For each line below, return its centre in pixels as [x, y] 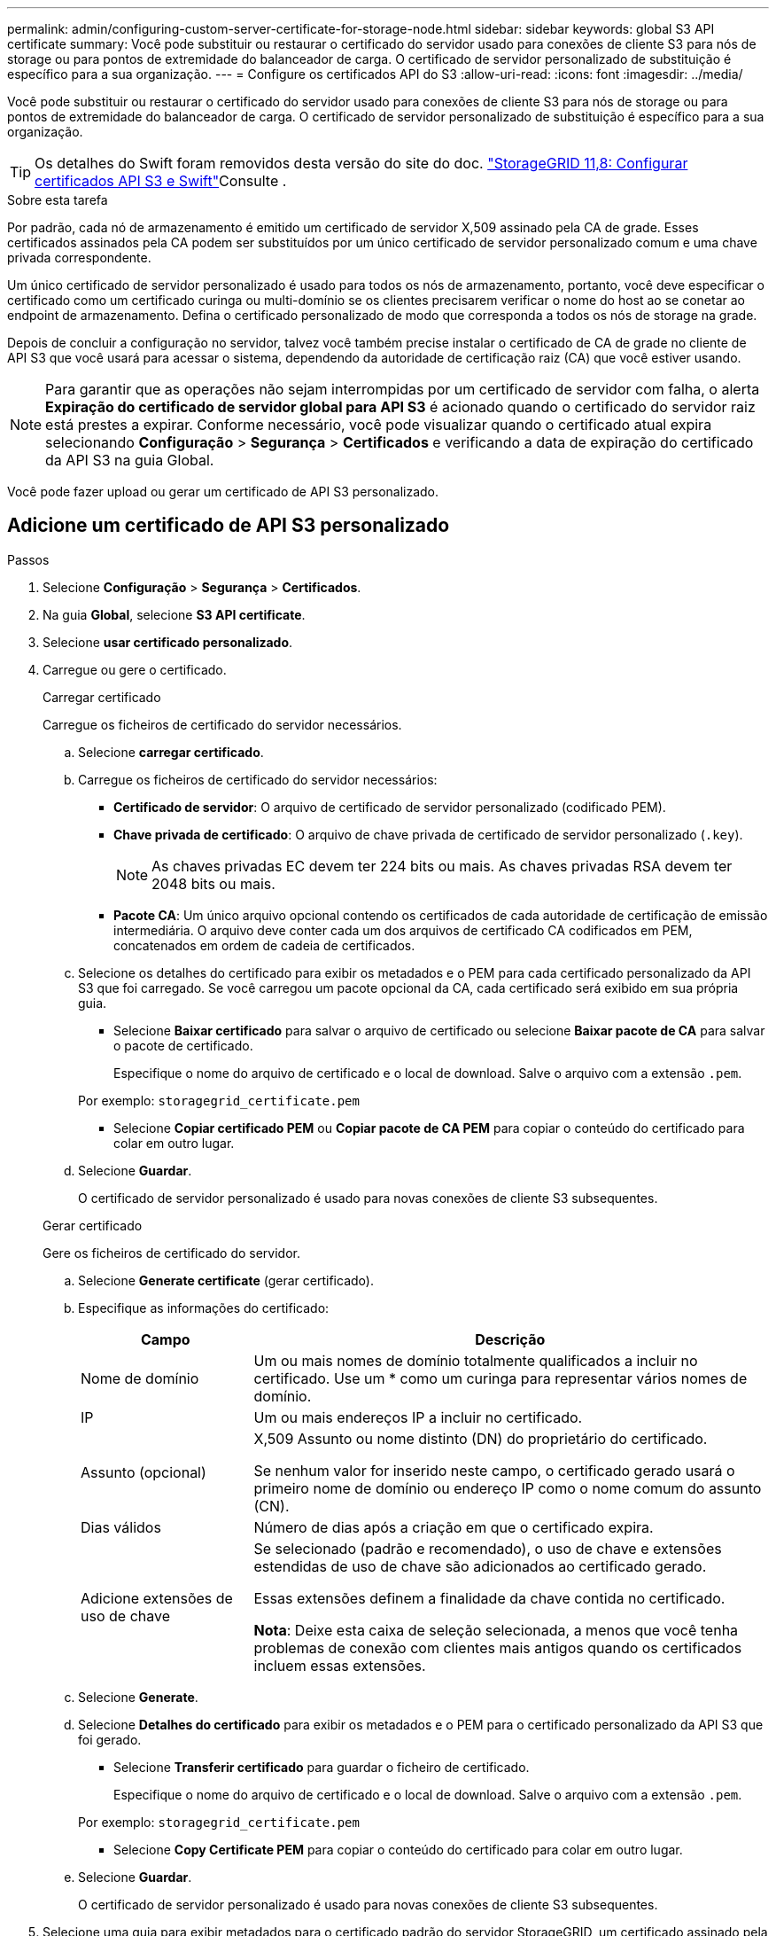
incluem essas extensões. [340, 1665]
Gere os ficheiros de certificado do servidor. [171, 1253]
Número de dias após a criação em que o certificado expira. [454, 1527]
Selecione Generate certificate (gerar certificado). [226, 1280]
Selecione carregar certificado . [171, 752]
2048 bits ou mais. [213, 883]
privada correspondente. [79, 258]
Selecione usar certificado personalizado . [168, 642]
